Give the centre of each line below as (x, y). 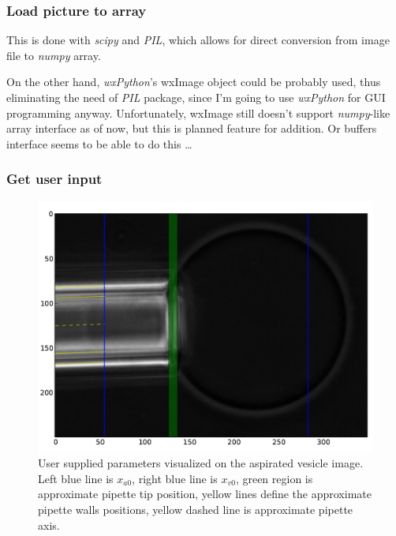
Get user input (54, 179)
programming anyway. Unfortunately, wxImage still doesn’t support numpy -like (198, 112)
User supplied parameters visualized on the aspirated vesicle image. (201, 463)
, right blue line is (175, 478)
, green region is (274, 478)
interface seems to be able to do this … (99, 143)
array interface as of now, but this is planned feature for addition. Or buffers (192, 128)
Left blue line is (76, 478)
